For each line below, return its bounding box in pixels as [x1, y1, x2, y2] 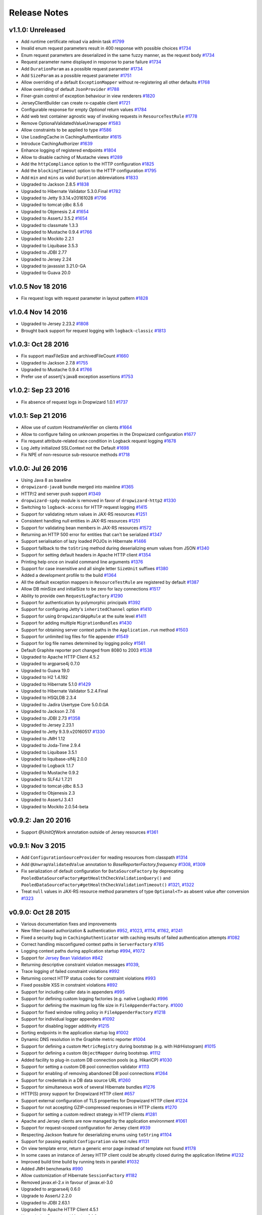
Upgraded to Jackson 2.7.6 [21, 709, 75, 714]
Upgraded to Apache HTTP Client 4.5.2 [21, 654, 99, 660]
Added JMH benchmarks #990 [21, 1165, 83, 1171]
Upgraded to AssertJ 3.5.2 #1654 [21, 215, 88, 221]
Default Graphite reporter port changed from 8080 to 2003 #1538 [21, 647, 152, 653]
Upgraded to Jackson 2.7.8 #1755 [21, 360, 88, 365]
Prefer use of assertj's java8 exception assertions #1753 [21, 373, 133, 379]
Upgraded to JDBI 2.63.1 [21, 1199, 70, 1205]
